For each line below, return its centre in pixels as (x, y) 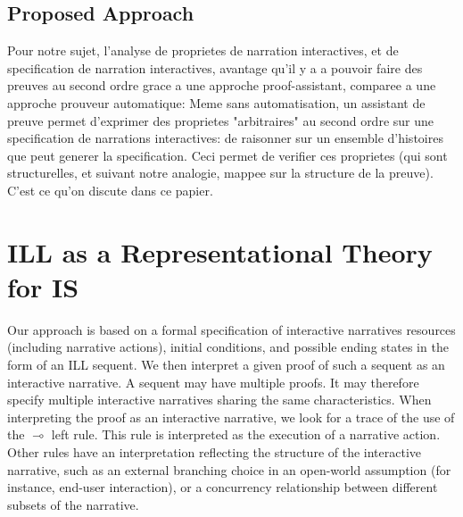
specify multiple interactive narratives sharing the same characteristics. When (219, 400)
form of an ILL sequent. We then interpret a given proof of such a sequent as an (226, 365)
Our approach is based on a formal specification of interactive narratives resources (231, 329)
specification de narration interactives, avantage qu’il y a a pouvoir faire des (215, 67)
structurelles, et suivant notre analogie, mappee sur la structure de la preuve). (220, 173)
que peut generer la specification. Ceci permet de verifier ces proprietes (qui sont (227, 155)
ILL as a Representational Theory (220, 251)
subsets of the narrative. (73, 504)
